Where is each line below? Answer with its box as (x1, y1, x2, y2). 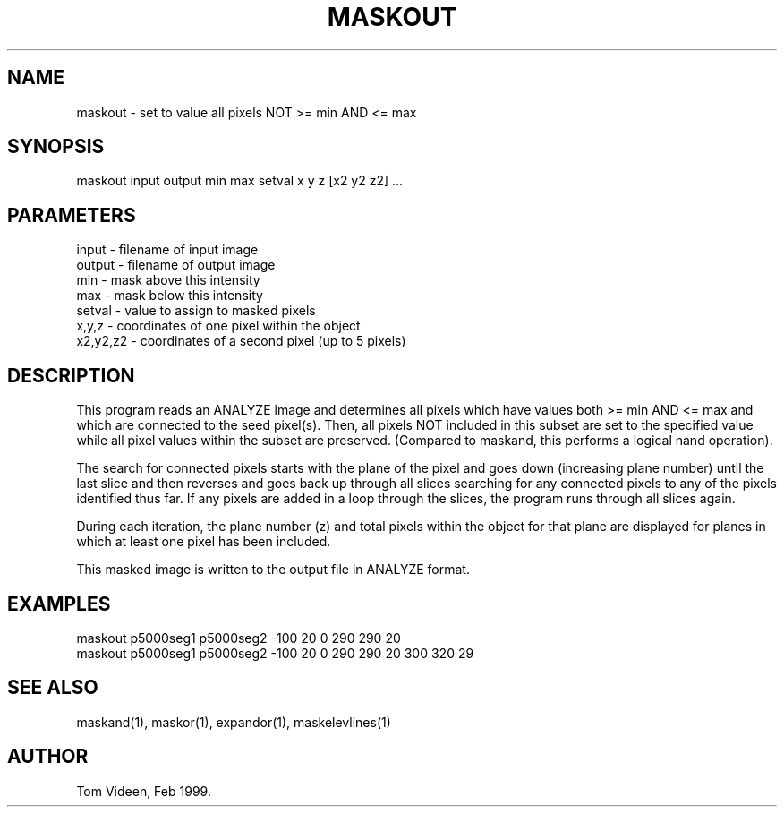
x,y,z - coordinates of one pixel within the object (76, 318, 361, 334)
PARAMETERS (7, 203, 136, 227)
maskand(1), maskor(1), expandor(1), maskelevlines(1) (76, 714, 391, 730)
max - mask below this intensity (76, 287, 263, 304)
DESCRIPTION (7, 364, 135, 387)
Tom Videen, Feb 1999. (76, 783, 211, 799)
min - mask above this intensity (76, 272, 260, 288)
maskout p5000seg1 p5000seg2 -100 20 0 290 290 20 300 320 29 (76, 645, 474, 661)
